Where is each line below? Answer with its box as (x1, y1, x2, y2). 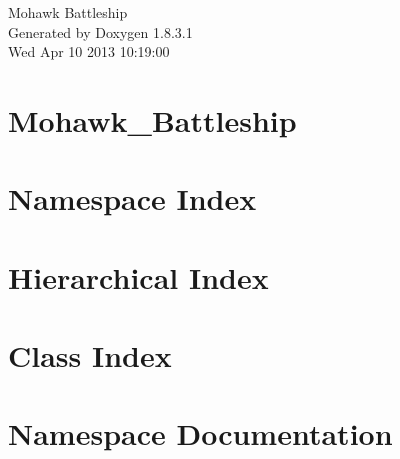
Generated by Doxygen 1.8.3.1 (8, 21, 193, 42)
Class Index (8, 335, 172, 376)
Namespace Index (8, 178, 257, 219)
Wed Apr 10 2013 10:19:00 (8, 41, 170, 62)
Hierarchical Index (8, 256, 269, 297)
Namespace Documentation (8, 413, 393, 454)
